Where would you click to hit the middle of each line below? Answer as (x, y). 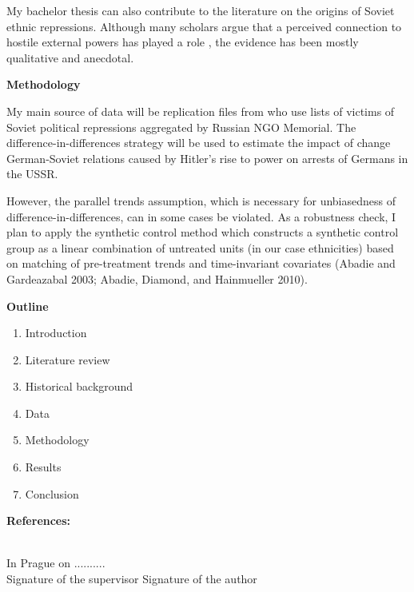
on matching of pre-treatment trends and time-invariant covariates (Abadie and (201, 263)
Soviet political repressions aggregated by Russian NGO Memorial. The (181, 127)
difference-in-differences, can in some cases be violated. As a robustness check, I (201, 216)
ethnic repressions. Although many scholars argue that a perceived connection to (204, 26)
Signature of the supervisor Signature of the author (132, 579)
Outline (28, 306)
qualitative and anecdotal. (70, 57)
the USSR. (32, 174)
